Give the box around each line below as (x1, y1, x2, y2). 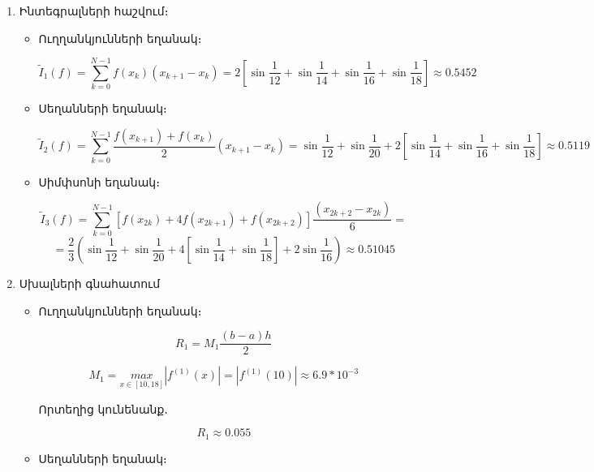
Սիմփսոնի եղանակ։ (38, 173, 160, 190)
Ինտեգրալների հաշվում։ (19, 2, 169, 19)
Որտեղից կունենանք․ (38, 400, 169, 417)
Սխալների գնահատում (19, 275, 161, 292)
